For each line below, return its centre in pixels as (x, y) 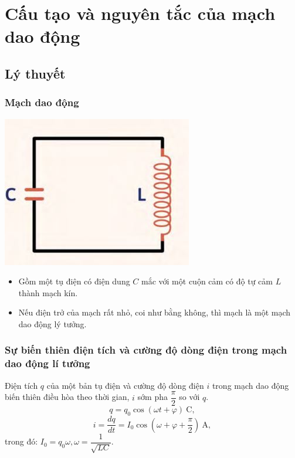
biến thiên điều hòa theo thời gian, (67, 397)
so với (189, 397)
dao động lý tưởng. (52, 323)
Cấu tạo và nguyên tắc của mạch (140, 13)
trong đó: (21, 441)
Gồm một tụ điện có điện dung (74, 281)
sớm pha (152, 397)
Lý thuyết (35, 73)
